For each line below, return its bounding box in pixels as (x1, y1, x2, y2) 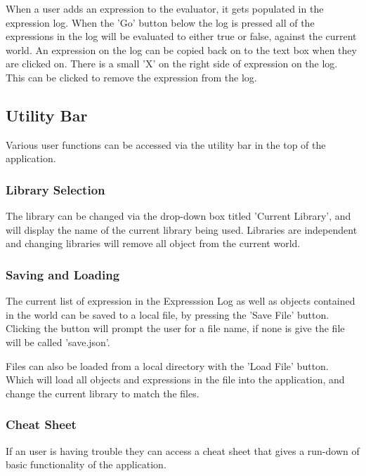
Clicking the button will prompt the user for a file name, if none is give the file (6, 321, 345, 336)
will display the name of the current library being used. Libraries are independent (6, 222, 358, 237)
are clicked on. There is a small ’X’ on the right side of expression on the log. (6, 56, 338, 71)
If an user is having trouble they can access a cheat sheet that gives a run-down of (6, 443, 360, 458)
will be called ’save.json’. (6, 334, 110, 349)
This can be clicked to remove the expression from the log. (6, 70, 257, 84)
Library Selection (6, 180, 105, 198)
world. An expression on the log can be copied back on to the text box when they (6, 42, 357, 57)
